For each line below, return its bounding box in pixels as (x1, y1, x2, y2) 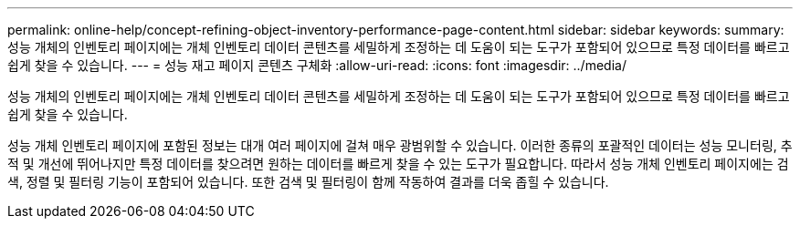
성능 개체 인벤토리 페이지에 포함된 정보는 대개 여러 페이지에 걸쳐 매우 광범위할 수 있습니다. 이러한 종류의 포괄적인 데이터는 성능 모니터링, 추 (7, 138, 793, 153)
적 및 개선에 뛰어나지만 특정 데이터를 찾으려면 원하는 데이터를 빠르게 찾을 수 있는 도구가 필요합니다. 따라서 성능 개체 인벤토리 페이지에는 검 (7, 156, 789, 171)
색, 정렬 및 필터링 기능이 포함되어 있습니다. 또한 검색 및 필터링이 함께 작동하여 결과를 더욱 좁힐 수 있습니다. (7, 174, 609, 190)
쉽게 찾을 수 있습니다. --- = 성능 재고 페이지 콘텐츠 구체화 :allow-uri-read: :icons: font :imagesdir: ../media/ (7, 57, 626, 73)
